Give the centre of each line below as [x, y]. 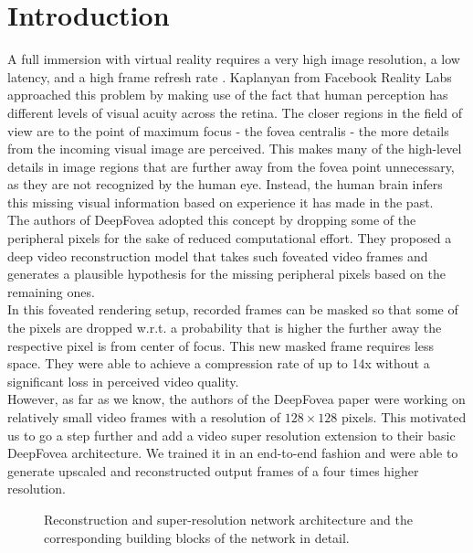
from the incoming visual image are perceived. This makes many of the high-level [235, 149]
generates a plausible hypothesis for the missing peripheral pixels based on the [226, 274]
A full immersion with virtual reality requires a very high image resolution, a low [234, 59]
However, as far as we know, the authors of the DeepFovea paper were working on [236, 399]
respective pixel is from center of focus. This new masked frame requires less [221, 345]
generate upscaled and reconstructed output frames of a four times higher [213, 470]
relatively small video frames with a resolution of [144, 417]
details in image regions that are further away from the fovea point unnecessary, [231, 166]
